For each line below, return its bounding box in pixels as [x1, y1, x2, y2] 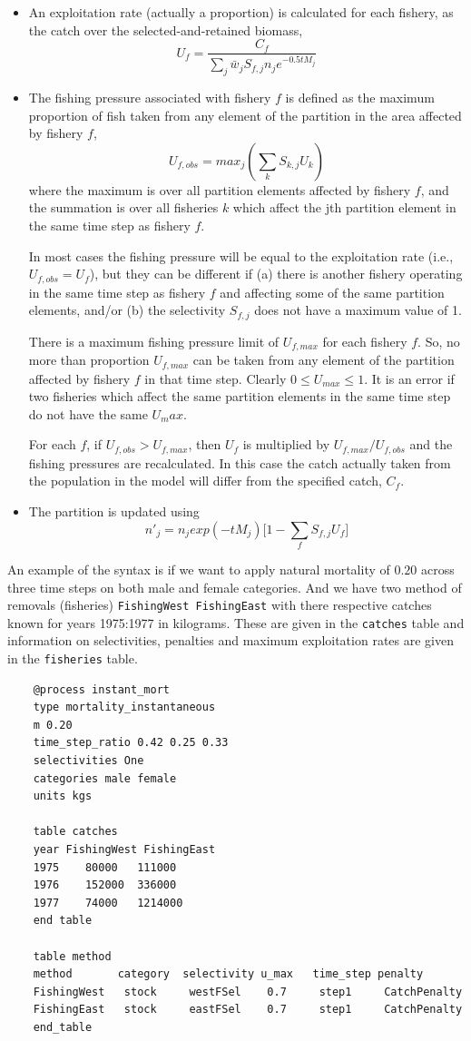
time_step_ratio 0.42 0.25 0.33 [33, 736, 229, 750]
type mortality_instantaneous [33, 701, 216, 714]
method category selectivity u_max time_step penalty [33, 967, 424, 981]
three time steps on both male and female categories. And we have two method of [7, 577, 462, 596]
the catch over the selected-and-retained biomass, [28, 20, 303, 39]
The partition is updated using [28, 502, 200, 521]
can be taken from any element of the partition [192, 350, 455, 369]
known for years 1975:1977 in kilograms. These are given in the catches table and [7, 613, 465, 632]
